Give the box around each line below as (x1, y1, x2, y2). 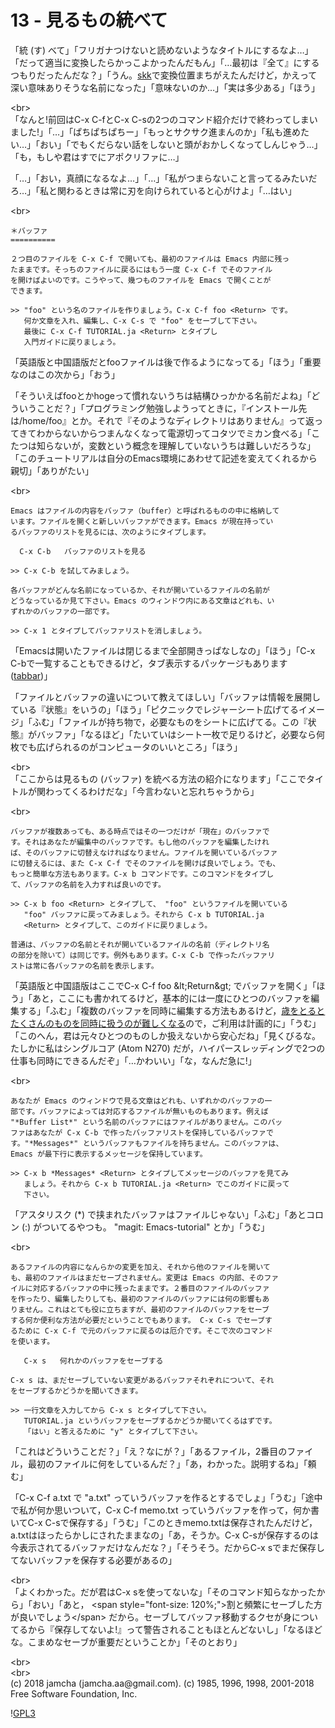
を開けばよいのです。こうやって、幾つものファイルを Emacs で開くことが (10, 275, 272, 285)
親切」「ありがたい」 (10, 464, 94, 476)
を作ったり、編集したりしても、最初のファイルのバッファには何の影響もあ (10, 1294, 270, 1304)
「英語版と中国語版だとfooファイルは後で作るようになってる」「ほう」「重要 (10, 356, 322, 368)
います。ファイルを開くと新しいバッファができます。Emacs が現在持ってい (10, 516, 274, 526)
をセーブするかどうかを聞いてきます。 (10, 1386, 143, 1396)
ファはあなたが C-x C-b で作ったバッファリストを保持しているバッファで (10, 1127, 274, 1138)
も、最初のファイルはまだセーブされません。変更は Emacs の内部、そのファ (10, 1272, 280, 1283)
